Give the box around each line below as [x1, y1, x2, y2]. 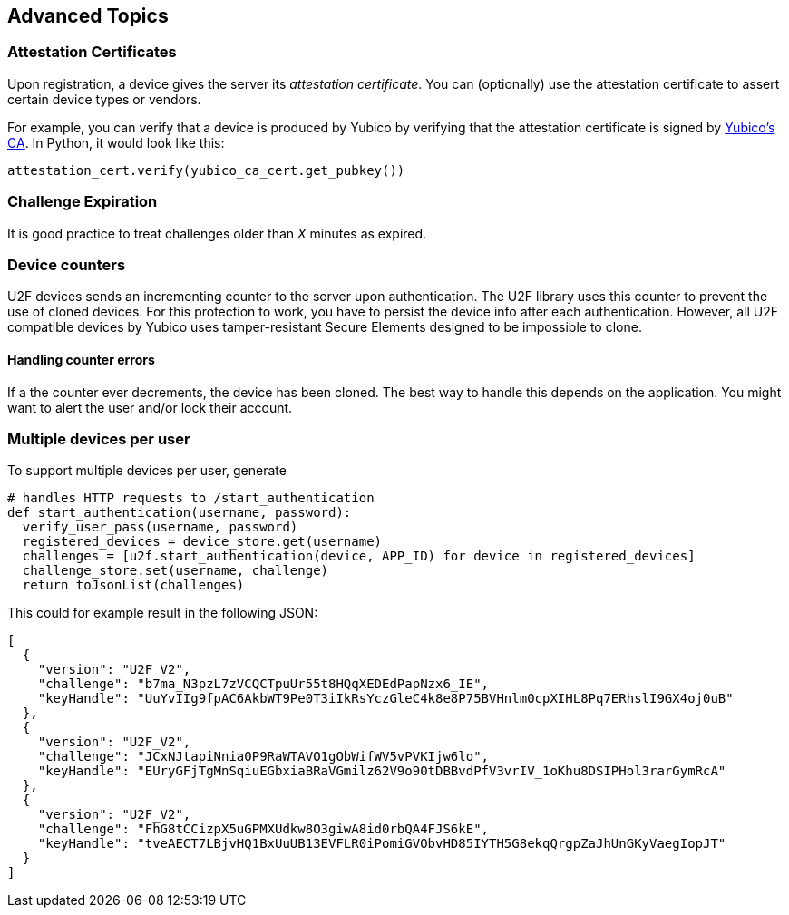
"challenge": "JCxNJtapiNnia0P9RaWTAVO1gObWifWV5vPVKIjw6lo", [37, 749, 490, 764]
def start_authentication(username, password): [7, 505, 352, 521]
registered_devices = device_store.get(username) [22, 534, 383, 550]
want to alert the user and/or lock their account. [7, 399, 293, 415]
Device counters [7, 255, 126, 274]
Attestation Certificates [7, 43, 177, 62]
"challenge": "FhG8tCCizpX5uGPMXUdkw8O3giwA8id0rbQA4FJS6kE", [37, 822, 490, 837]
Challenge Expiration [7, 192, 158, 211]
